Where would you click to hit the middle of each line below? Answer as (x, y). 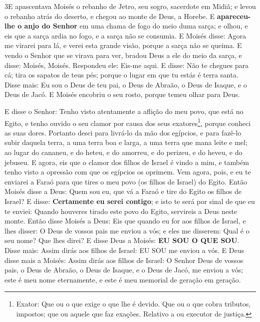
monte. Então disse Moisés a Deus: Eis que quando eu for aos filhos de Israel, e (125, 221)
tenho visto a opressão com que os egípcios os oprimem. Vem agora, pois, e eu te (128, 172)
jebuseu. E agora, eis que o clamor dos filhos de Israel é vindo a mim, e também (127, 162)
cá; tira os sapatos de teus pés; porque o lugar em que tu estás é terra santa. (122, 75)
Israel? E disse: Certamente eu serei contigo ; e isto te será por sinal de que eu (130, 201)
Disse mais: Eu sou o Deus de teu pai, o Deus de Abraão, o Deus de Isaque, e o (126, 84)
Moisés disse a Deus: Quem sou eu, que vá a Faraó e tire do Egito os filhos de (123, 191)
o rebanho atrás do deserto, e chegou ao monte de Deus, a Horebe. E (110, 16)
